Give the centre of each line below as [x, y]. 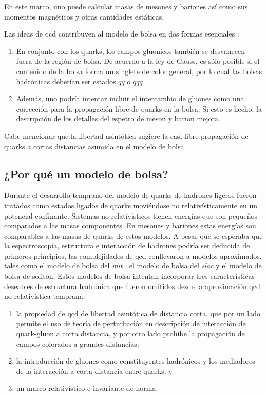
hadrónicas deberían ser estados [66, 81]
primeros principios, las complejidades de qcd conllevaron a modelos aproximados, [133, 255]
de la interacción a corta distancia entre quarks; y [94, 371]
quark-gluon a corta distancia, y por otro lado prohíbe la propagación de [130, 334]
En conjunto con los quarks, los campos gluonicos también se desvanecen [131, 51]
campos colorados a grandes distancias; [78, 343]
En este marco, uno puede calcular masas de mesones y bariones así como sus [126, 6]
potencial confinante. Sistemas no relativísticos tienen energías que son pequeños [131, 215]
